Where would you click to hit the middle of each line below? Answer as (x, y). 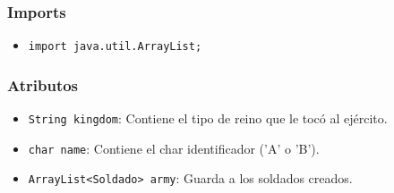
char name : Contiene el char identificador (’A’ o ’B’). (174, 148)
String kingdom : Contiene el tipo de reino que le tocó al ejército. (208, 118)
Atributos (43, 84)
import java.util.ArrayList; (115, 47)
